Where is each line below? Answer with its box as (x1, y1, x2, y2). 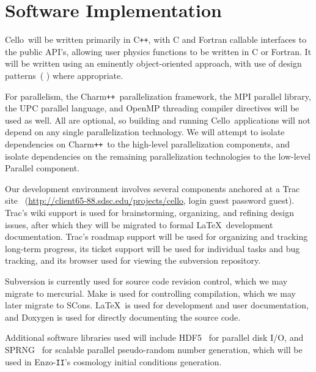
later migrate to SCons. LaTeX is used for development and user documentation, (5, 299, 309, 311)
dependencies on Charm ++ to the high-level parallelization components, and (5, 138, 290, 150)
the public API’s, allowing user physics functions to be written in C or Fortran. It (5, 45, 312, 58)
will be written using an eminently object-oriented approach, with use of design (5, 57, 302, 70)
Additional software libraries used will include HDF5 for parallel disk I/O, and (5, 331, 304, 344)
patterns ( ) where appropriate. (5, 69, 123, 81)
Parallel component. (5, 162, 79, 174)
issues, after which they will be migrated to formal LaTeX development (5, 218, 273, 231)
